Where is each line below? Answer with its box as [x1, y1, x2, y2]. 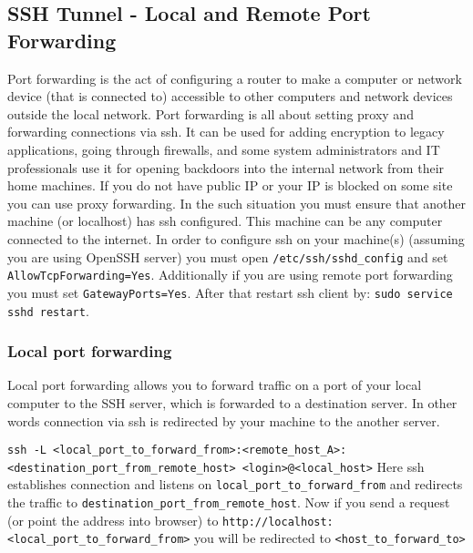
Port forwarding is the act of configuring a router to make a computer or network [7, 68, 462, 87]
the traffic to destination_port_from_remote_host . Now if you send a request [7, 493, 450, 512]
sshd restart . [7, 301, 89, 320]
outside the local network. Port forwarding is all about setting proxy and [7, 104, 414, 123]
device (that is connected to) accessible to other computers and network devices [7, 87, 453, 106]
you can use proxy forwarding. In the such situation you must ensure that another [7, 193, 467, 212]
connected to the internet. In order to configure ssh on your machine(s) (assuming [7, 229, 465, 248]
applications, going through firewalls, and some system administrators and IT [7, 139, 440, 159]
